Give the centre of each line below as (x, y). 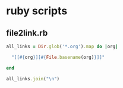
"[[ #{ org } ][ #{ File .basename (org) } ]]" (58, 57)
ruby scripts (37, 11)
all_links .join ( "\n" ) (33, 78)
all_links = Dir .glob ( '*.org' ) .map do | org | (62, 46)
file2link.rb (27, 33)
